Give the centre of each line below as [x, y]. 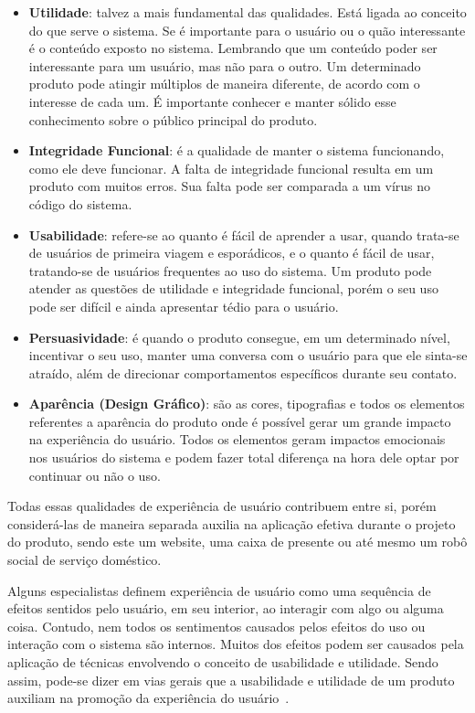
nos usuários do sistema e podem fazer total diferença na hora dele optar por [244, 458]
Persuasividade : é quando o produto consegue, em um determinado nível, [239, 337]
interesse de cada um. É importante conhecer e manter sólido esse [212, 101]
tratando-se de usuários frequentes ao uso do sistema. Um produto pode [230, 270]
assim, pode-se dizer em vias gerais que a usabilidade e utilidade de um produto [231, 680]
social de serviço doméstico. [84, 560]
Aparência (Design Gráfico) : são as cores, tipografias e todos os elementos [247, 404]
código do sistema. [80, 203]
